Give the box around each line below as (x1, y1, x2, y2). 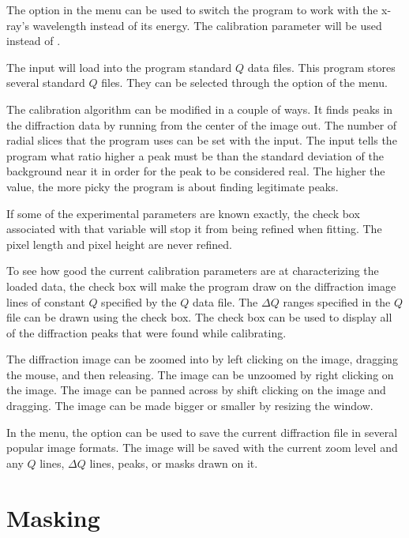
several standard (6, 74, 85, 91)
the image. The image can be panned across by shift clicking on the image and (6, 382, 386, 398)
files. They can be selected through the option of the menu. (101, 74, 388, 91)
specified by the (101, 293, 177, 310)
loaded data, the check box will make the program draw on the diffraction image (6, 277, 396, 294)
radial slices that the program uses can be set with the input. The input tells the (6, 132, 397, 149)
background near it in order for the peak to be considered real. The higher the (6, 163, 385, 179)
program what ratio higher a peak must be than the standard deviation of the (6, 147, 384, 164)
